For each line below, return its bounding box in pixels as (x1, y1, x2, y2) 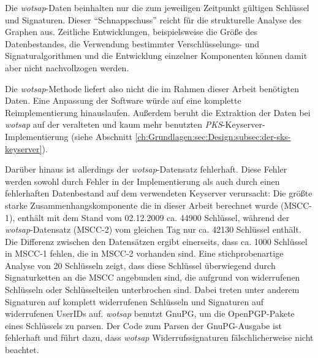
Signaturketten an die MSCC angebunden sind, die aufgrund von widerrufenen (5, 271, 300, 284)
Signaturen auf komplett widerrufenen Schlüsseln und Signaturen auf (5, 295, 263, 308)
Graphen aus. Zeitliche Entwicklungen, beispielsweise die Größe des (5, 25, 257, 38)
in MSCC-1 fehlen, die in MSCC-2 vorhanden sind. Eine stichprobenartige (5, 247, 284, 260)
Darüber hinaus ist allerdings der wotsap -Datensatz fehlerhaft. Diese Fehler (5, 163, 287, 176)
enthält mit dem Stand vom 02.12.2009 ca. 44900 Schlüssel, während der (17, 211, 290, 224)
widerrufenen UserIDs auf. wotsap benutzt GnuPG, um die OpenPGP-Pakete (5, 307, 295, 320)
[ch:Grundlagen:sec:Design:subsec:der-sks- (135, 130, 291, 142)
